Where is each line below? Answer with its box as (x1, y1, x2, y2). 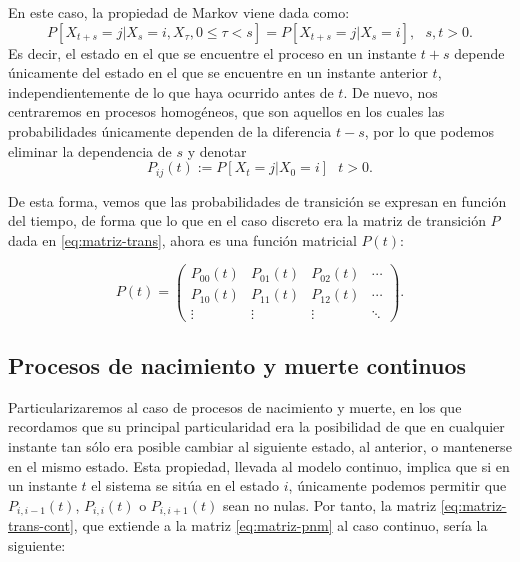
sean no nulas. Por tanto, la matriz (222, 494, 437, 515)
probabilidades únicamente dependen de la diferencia (8, 120, 332, 141)
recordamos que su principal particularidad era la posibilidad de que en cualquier (8, 416, 505, 437)
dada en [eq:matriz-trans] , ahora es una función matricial (8, 229, 357, 250)
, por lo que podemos (364, 120, 495, 141)
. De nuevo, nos (343, 81, 438, 102)
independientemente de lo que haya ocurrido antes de (8, 81, 334, 102)
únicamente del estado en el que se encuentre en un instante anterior (8, 62, 428, 83)
